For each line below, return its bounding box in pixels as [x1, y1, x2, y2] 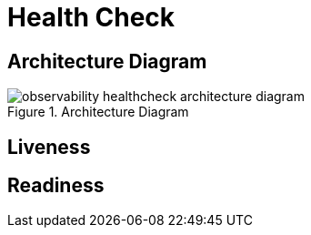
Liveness [7, 135, 91, 158]
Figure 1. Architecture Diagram [7, 104, 189, 120]
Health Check [7, 2, 176, 33]
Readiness [7, 174, 105, 198]
